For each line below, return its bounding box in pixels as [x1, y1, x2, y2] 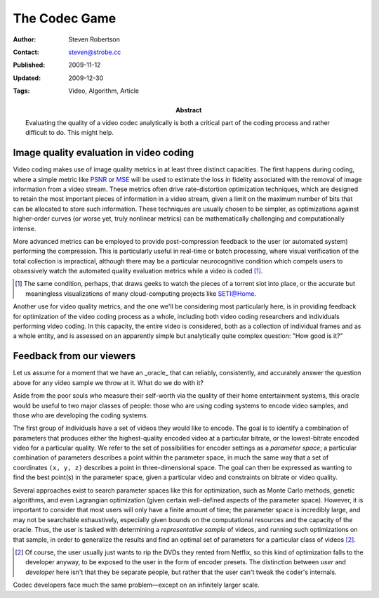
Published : [13, 60, 46, 70]
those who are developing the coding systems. [13, 411, 149, 420]
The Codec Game [13, 11, 117, 26]
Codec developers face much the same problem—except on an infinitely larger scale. [13, 580, 260, 590]
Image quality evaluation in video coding [13, 147, 194, 159]
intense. [13, 224, 36, 233]
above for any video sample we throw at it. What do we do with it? [13, 378, 204, 386]
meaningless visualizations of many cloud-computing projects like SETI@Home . [25, 289, 257, 298]
